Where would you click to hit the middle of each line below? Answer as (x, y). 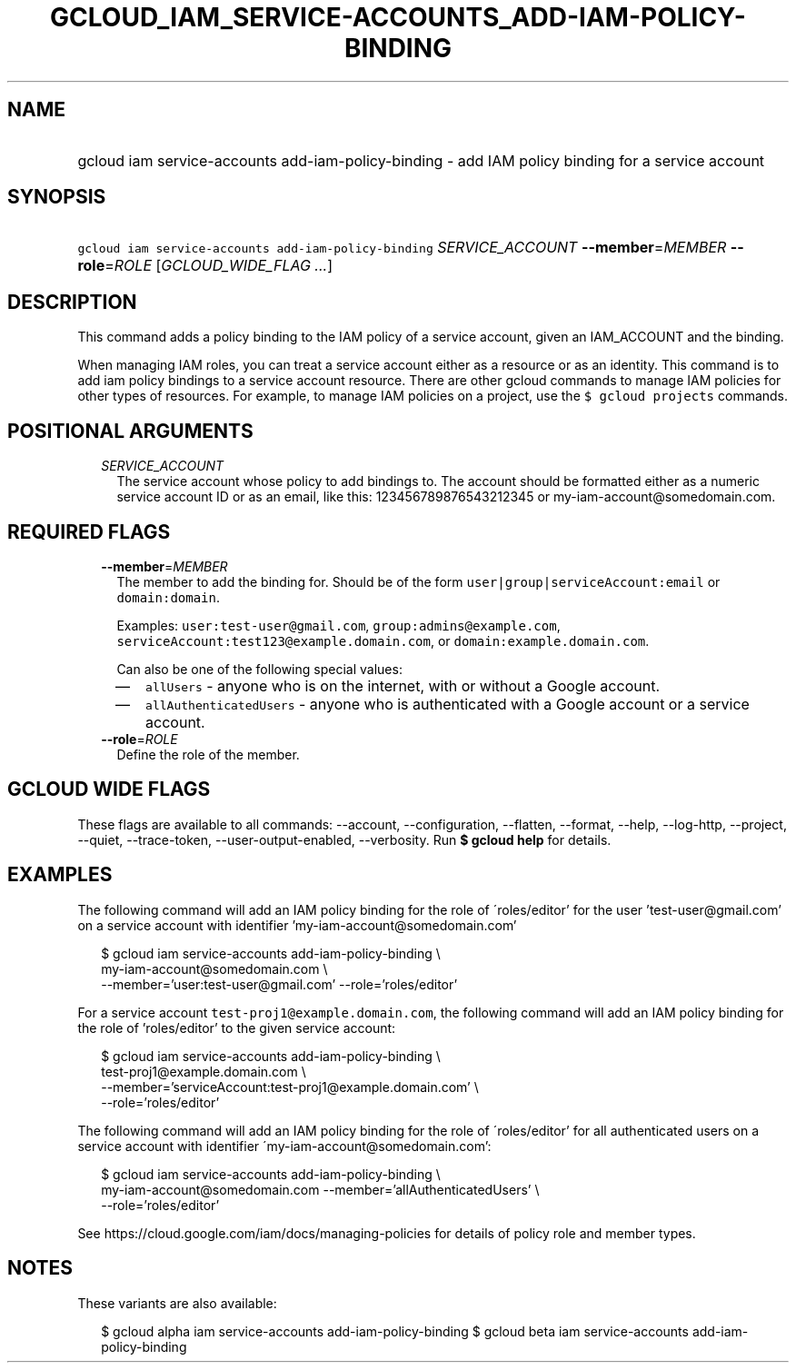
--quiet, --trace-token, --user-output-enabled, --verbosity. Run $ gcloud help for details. (344, 839)
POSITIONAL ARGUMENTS (130, 431)
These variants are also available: (177, 1303)
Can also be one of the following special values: (259, 669)
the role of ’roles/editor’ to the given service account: (237, 1027)
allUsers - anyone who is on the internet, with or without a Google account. (403, 685)
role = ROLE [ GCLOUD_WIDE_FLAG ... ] (205, 266)
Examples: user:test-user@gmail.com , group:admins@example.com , (338, 625)
